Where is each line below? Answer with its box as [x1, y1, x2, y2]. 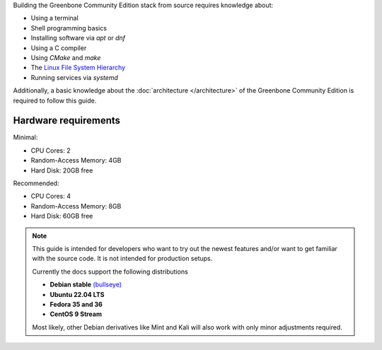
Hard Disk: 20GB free [30, 166, 93, 175]
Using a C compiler [30, 43, 87, 52]
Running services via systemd [30, 73, 118, 81]
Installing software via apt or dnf [30, 34, 126, 42]
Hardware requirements [13, 115, 120, 127]
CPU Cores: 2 [30, 146, 71, 155]
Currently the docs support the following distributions [32, 267, 189, 276]
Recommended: [13, 179, 59, 187]
